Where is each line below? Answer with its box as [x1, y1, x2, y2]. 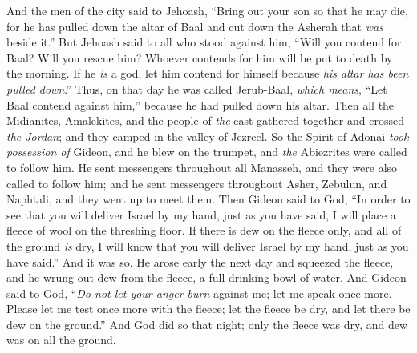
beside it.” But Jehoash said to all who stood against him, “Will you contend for [6, 34, 402, 50]
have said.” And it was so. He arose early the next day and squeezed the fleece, [6, 253, 394, 270]
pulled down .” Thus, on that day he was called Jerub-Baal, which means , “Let [6, 80, 387, 97]
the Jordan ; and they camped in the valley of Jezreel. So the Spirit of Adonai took [6, 127, 409, 144]
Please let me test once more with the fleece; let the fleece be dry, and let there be [6, 300, 411, 317]
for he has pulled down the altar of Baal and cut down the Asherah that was [6, 18, 383, 34]
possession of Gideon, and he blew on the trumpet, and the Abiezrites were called [6, 143, 407, 160]
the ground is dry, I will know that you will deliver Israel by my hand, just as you [6, 237, 409, 254]
